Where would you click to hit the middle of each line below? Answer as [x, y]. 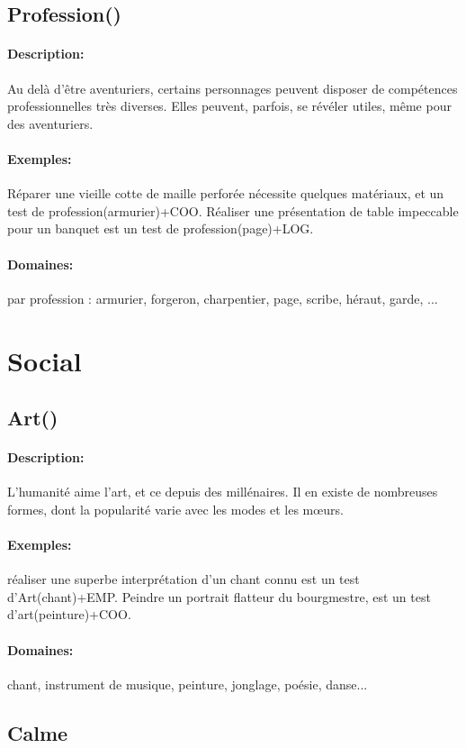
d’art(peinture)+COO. [69, 614]
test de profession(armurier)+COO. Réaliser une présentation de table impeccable [233, 210]
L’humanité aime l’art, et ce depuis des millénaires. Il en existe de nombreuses [223, 492]
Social [45, 360]
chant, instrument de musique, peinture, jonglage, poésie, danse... [188, 684]
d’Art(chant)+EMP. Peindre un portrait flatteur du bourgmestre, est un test [219, 596]
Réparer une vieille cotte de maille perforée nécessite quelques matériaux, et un [226, 193]
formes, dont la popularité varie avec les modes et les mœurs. [175, 509]
